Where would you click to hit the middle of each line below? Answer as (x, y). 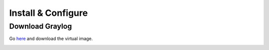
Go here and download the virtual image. (51, 39)
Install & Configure (49, 13)
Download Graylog (41, 26)
